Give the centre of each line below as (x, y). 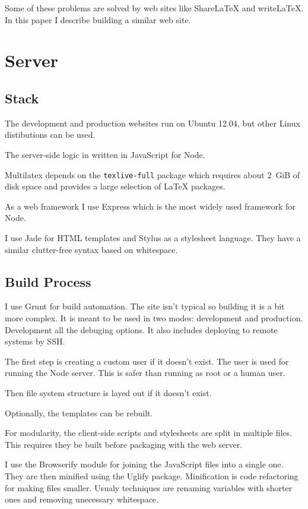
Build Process (48, 281)
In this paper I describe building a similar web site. (98, 19)
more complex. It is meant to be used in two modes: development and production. (154, 317)
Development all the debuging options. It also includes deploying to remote (141, 329)
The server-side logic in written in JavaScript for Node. (105, 154)
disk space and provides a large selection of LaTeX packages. (115, 186)
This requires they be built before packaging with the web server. (124, 444)
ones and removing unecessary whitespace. (82, 499)
